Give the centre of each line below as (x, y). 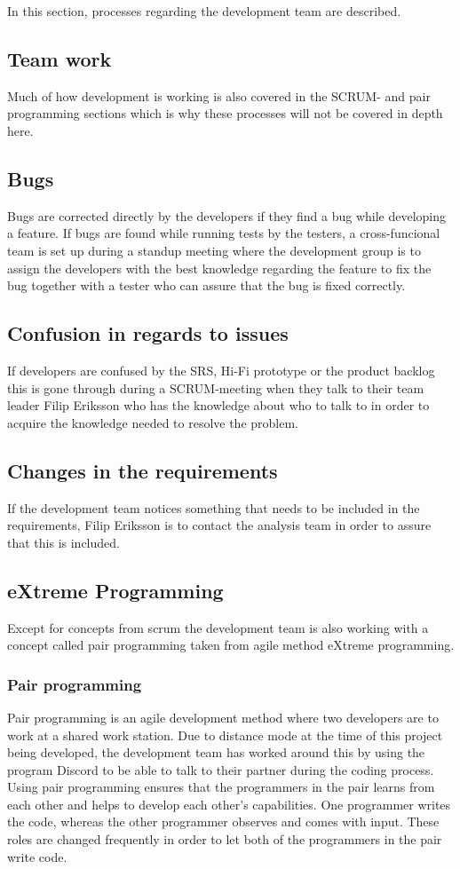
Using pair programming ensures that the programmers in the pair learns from (221, 787)
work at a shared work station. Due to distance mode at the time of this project (225, 735)
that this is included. (63, 542)
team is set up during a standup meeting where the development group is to (214, 250)
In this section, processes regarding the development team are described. (204, 11)
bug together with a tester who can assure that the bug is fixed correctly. (206, 285)
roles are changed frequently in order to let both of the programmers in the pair (225, 839)
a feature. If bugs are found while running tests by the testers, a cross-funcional (224, 233)
